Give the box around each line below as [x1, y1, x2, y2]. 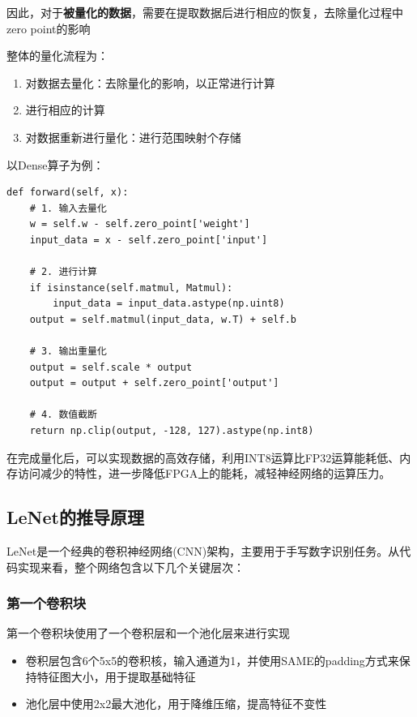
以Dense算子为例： [6, 156, 104, 173]
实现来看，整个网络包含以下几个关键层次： [17, 558, 245, 575]
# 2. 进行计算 [29, 266, 97, 278]
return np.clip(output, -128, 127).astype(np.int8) [29, 425, 314, 437]
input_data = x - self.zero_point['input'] [29, 234, 268, 246]
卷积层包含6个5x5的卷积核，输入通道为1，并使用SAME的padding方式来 [25, 652, 399, 669]
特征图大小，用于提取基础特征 [36, 668, 196, 685]
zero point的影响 [6, 19, 91, 36]
